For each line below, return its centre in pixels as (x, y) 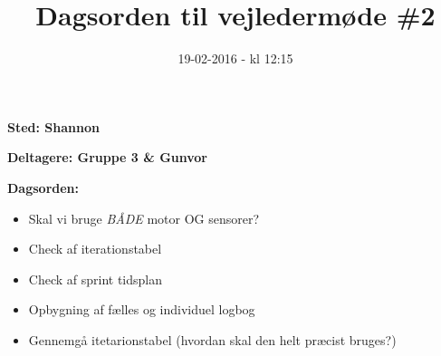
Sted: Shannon (53, 126)
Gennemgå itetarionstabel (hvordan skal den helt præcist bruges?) (212, 339)
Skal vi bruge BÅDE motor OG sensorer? (144, 218)
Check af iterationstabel (95, 249)
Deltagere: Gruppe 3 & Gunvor (107, 157)
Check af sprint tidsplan (96, 279)
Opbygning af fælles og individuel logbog (142, 309)
